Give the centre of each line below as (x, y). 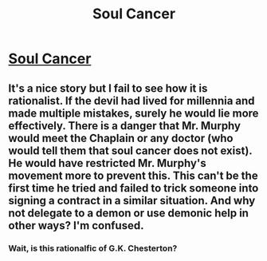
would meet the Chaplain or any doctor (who (121, 138)
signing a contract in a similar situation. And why (132, 200)
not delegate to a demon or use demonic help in (129, 213)
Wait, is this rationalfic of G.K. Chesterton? (93, 248)
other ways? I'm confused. (76, 225)
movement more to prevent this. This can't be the (133, 175)
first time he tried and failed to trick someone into (133, 188)
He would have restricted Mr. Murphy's (107, 163)
